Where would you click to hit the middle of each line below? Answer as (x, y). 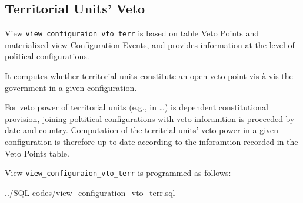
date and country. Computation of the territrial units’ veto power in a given (142, 130)
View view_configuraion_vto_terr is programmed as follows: (118, 173)
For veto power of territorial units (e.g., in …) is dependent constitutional (136, 107)
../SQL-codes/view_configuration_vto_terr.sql (90, 192)
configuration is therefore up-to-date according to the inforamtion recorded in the (151, 142)
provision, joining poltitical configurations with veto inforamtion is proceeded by (150, 118)
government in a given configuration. (71, 87)
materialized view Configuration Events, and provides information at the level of (150, 44)
